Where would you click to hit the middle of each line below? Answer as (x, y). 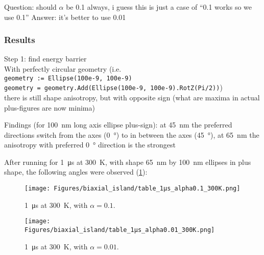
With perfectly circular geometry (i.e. (63, 69)
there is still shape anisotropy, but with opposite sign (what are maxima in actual (132, 97)
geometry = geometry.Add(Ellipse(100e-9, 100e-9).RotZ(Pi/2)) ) (113, 87)
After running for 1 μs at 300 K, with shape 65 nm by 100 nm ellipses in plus (128, 162)
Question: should (30, 7)
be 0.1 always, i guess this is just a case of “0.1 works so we (159, 7)
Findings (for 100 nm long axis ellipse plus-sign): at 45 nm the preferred (118, 125)
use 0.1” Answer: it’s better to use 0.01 (65, 17)
